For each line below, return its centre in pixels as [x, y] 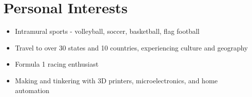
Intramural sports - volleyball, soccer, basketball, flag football [107, 31]
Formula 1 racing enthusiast [57, 64]
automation [32, 90]
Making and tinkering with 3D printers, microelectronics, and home [116, 80]
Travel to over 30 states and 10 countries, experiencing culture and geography [131, 47]
